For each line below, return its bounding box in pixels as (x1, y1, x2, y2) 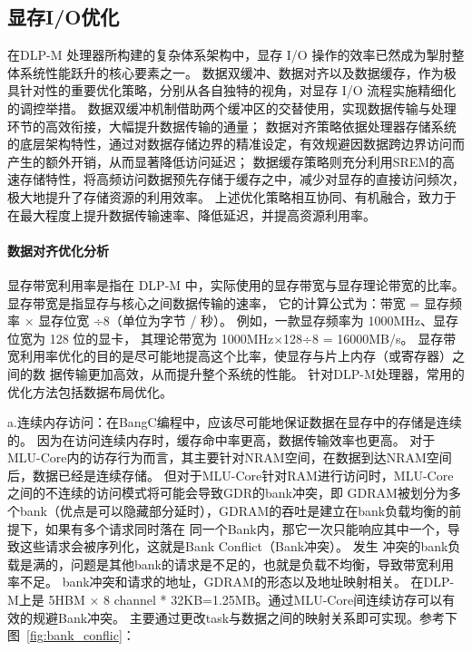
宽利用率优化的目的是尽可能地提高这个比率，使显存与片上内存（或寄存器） (7, 346, 452, 365)
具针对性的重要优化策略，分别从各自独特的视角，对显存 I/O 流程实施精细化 (7, 81, 457, 100)
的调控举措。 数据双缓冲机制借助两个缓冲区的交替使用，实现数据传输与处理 (7, 98, 457, 117)
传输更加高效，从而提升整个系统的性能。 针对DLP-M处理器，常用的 (62, 364, 465, 383)
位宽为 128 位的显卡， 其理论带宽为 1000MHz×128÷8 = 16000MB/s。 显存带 (7, 328, 457, 347)
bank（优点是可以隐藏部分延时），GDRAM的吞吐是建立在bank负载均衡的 (19, 501, 449, 520)
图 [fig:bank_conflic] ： (7, 626, 135, 645)
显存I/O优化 (7, 3, 120, 31)
